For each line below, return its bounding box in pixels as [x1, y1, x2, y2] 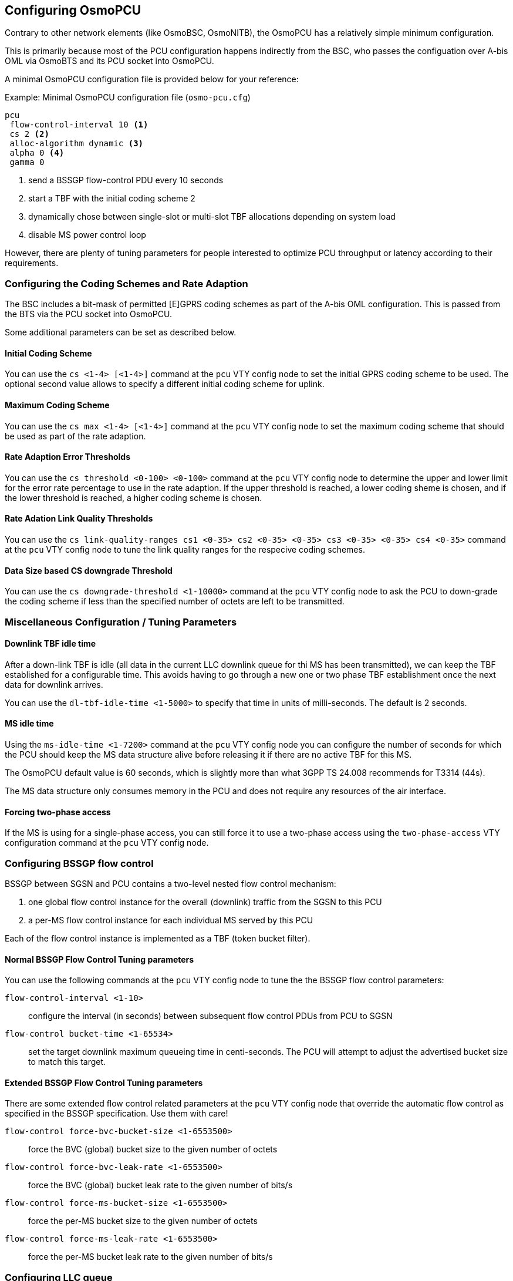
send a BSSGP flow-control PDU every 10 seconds [28, 175, 224, 186]
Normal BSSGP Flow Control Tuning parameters [5, 954, 194, 964]
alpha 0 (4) [9, 148, 65, 158]
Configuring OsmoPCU [5, 3, 141, 18]
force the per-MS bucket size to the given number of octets [28, 1216, 258, 1226]
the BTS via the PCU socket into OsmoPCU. [5, 309, 172, 320]
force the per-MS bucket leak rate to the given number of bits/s [28, 1252, 273, 1262]
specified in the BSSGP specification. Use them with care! [5, 1108, 228, 1119]
